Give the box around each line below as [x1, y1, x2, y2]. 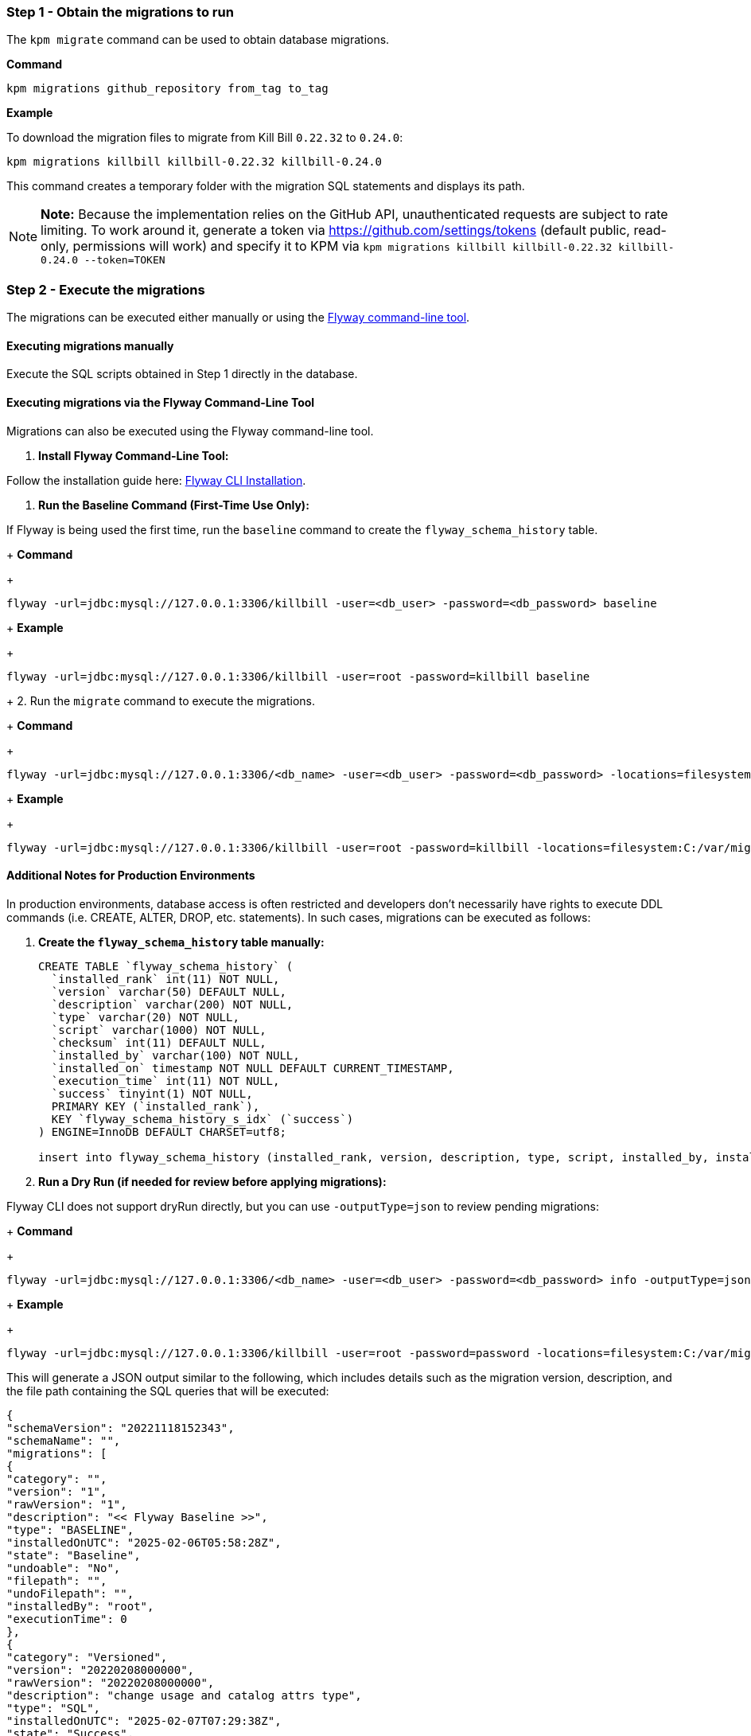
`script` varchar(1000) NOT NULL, [51, 1023, 267, 1036]
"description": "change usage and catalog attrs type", [6, 1688, 362, 1702]
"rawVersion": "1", [6, 1497, 127, 1511]
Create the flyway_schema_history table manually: [38, 934, 325, 949]
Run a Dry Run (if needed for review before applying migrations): [38, 1174, 387, 1188]
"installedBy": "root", [6, 1599, 154, 1613]
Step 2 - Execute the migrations [6, 281, 205, 298]
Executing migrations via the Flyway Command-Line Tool [6, 395, 315, 409]
